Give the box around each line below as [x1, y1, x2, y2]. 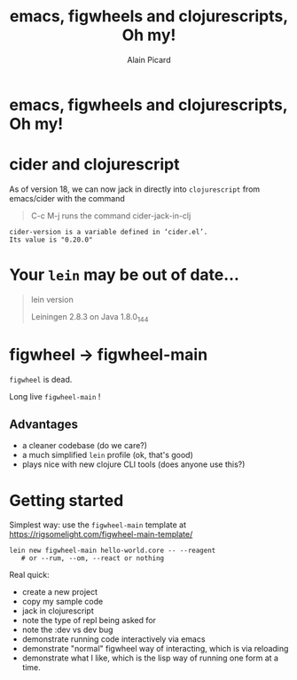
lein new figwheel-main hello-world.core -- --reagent [9, 546, 216, 556]
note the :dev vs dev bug [21, 624, 113, 636]
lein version [30, 294, 74, 304]
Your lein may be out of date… [9, 265, 239, 285]
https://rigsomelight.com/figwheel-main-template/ [9, 529, 193, 540]
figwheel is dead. [9, 374, 73, 384]
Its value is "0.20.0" [9, 235, 93, 244]
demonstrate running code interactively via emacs [21, 634, 206, 644]
